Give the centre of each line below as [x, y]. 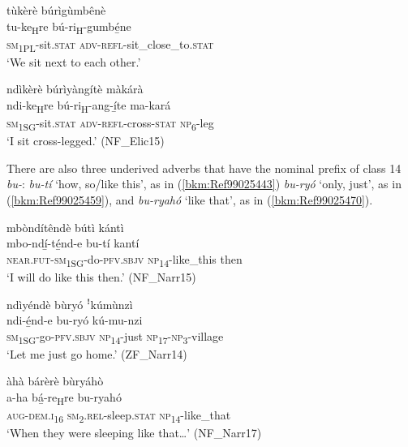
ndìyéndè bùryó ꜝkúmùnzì [70, 304]
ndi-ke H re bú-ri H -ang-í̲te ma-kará [89, 106]
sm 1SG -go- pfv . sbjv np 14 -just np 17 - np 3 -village [115, 337]
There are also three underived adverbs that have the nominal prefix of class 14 [204, 168]
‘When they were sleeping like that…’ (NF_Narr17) [134, 433]
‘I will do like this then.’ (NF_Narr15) [101, 276]
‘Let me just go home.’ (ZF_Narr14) [97, 353]
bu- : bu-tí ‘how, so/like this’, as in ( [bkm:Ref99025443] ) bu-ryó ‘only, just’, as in [204, 184]
